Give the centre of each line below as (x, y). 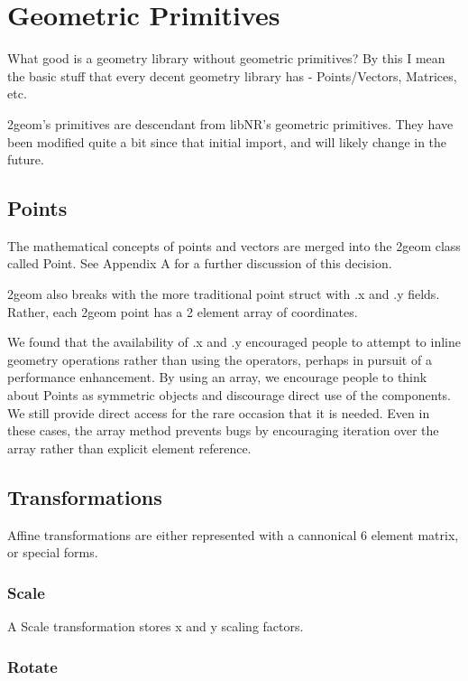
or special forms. (53, 552)
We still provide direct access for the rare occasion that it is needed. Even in (219, 412)
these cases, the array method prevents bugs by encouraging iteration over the (223, 430)
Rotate (32, 666)
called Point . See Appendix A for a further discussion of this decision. (200, 263)
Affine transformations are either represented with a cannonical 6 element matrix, (233, 534)
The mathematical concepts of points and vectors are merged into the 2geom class (234, 245)
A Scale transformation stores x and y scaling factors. (156, 626)
